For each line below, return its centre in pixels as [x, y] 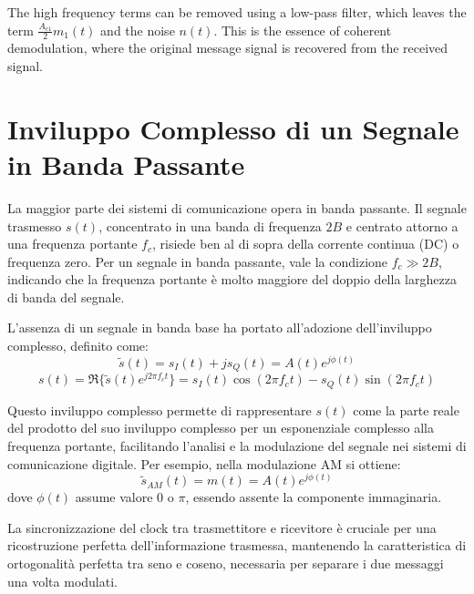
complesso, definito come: [78, 346]
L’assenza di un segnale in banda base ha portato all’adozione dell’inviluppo [220, 328]
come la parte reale [406, 410]
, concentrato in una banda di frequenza [210, 225]
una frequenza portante [72, 244]
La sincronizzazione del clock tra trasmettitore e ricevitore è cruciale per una [222, 527]
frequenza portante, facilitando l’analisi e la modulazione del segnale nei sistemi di [237, 445]
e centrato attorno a [402, 225]
